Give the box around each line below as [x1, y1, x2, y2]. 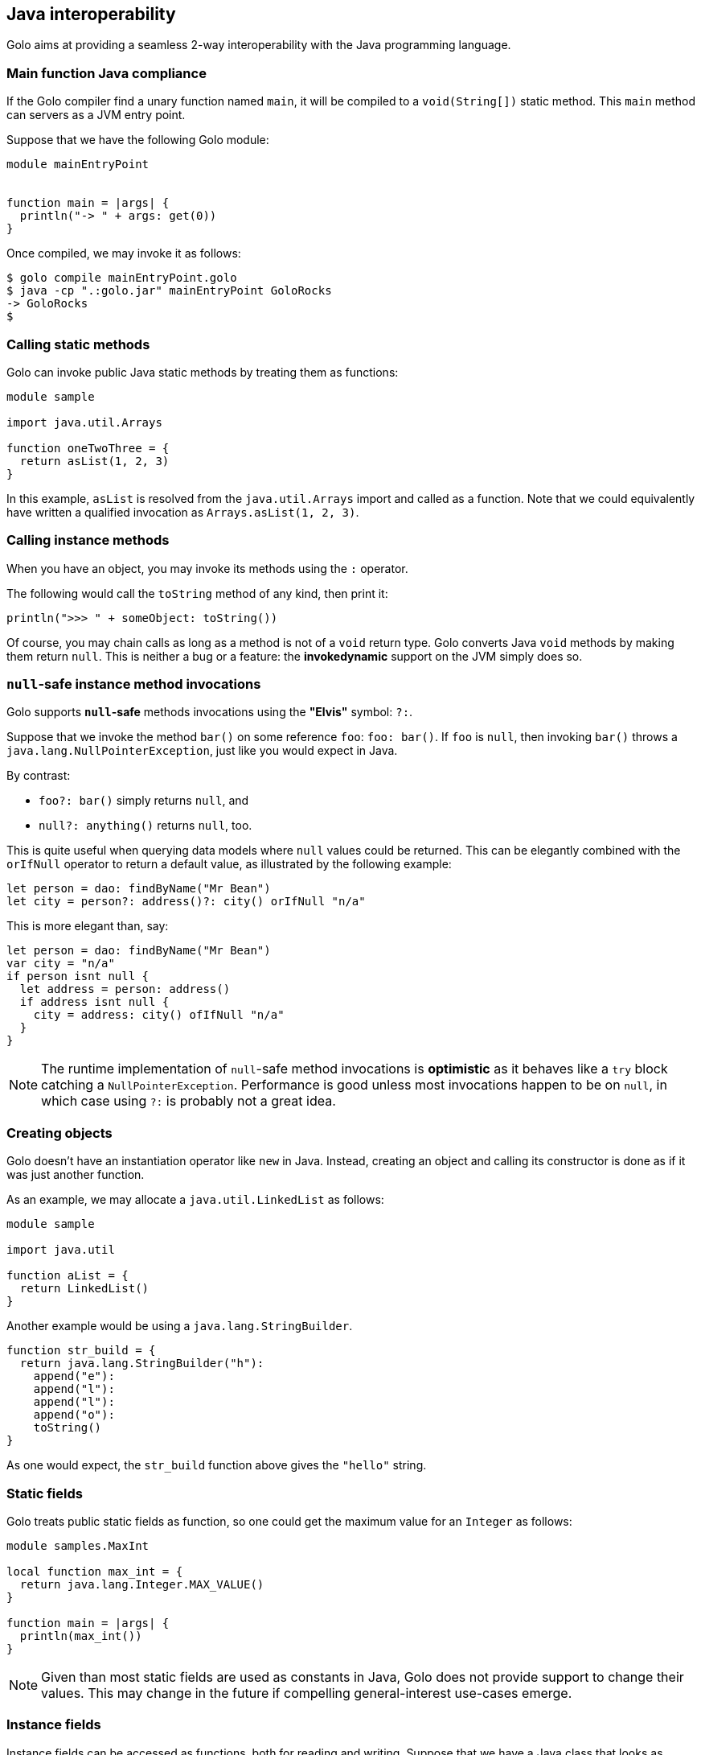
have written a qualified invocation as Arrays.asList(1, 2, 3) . [6, 505, 359, 519]
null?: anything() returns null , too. [39, 818, 252, 833]
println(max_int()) [19, 1629, 142, 1642]
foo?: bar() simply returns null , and [39, 793, 249, 808]
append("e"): [33, 1370, 115, 1383]
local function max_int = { [6, 1564, 183, 1578]
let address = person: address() [19, 983, 231, 996]
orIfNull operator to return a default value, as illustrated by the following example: [6, 857, 452, 871]
